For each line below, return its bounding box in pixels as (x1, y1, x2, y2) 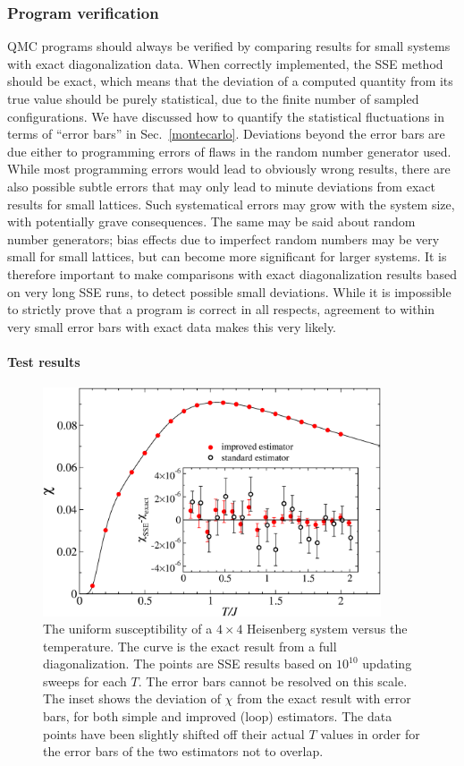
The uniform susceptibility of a (43, 619, 213, 638)
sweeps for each (43, 671, 127, 690)
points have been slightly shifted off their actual (43, 724, 305, 743)
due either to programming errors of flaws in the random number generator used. (7, 141, 451, 160)
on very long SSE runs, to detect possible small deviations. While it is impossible (7, 282, 451, 301)
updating (362, 654, 412, 673)
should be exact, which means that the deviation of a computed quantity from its (7, 72, 453, 90)
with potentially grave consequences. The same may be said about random (7, 212, 416, 231)
